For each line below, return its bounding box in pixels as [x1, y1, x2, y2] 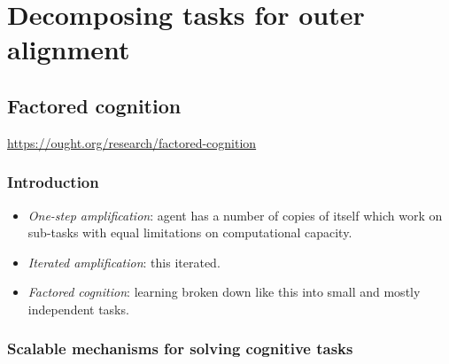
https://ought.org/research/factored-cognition [7, 133, 257, 151]
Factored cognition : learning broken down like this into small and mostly [27, 283, 421, 301]
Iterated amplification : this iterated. [27, 252, 221, 271]
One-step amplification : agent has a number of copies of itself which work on [27, 205, 443, 224]
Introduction [7, 171, 99, 193]
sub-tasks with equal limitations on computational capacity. [27, 223, 352, 242]
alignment [7, 31, 130, 67]
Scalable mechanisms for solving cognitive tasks [7, 337, 353, 360]
